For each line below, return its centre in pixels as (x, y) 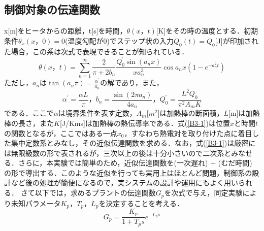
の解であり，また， (132, 82)
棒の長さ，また (29, 123)
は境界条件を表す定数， (97, 113)
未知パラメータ (36, 203)
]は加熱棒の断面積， (191, 113)
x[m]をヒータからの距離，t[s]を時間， (65, 31)
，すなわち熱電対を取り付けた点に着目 (188, 133)
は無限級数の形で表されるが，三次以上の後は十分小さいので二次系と (118, 153)
